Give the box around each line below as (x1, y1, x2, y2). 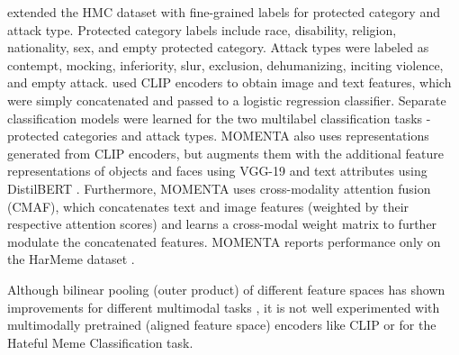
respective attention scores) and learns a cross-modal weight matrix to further (7, 214, 437, 233)
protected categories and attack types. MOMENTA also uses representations (7, 126, 429, 145)
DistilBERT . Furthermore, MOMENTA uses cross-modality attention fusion (7, 178, 431, 197)
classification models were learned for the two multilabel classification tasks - (7, 108, 431, 127)
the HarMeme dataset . (7, 250, 135, 269)
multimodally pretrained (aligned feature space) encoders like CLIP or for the (7, 315, 436, 334)
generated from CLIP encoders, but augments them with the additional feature (7, 143, 444, 162)
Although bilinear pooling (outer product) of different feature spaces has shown (7, 279, 445, 298)
